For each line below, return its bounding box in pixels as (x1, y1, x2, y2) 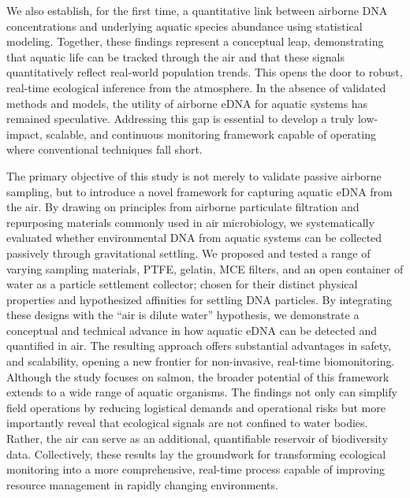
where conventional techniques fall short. (6, 141, 203, 158)
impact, (6, 125, 43, 142)
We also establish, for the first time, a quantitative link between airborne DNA (6, 2, 388, 18)
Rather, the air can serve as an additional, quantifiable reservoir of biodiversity (6, 430, 388, 447)
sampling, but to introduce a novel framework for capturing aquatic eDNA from (6, 183, 393, 199)
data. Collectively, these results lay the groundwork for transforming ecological (6, 445, 386, 462)
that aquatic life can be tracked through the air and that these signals (6, 48, 345, 65)
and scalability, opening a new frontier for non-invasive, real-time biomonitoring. (6, 353, 395, 370)
